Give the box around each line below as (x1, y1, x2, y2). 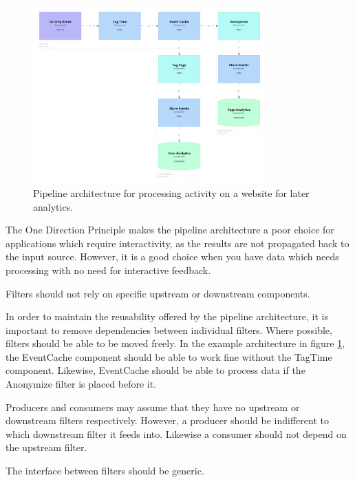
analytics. (33, 199, 74, 213)
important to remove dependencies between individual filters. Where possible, (6, 322, 332, 337)
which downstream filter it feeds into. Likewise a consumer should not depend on (6, 426, 347, 441)
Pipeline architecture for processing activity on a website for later (33, 185, 310, 200)
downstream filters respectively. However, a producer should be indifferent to (6, 413, 329, 428)
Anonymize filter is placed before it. (6, 377, 157, 391)
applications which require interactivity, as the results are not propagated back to (6, 235, 349, 250)
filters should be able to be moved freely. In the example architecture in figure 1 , (6, 336, 345, 350)
